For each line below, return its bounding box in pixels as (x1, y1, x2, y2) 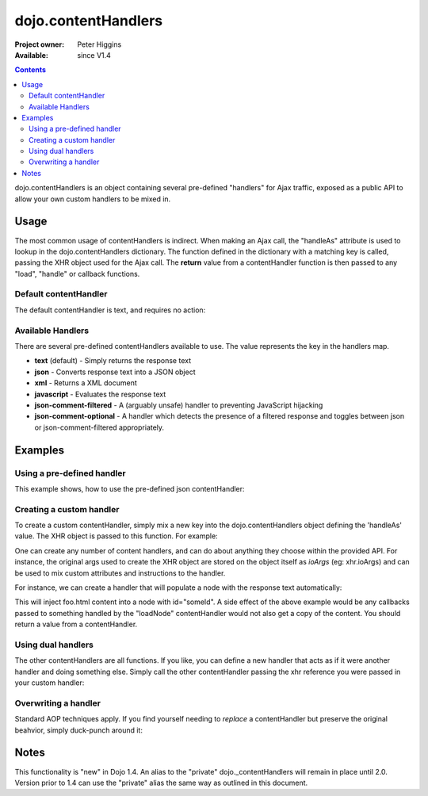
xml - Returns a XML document (34, 378, 138, 388)
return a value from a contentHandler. (14, 619, 138, 630)
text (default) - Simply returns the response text (34, 356, 192, 365)
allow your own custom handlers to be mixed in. (14, 194, 171, 204)
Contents (14, 65, 47, 75)
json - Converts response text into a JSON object (34, 367, 196, 377)
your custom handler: (14, 678, 85, 687)
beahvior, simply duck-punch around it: (14, 725, 143, 735)
